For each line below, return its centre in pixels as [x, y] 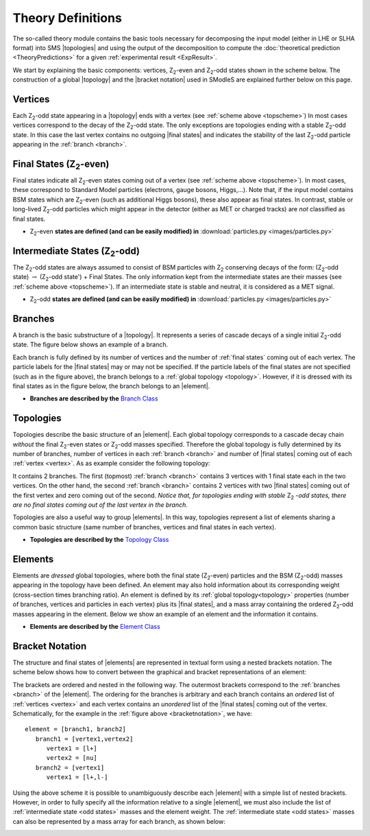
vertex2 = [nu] [72, 758]
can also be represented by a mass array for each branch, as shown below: [119, 821]
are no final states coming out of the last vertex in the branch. [100, 505]
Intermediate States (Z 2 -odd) [76, 252]
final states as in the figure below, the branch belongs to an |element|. [111, 386]
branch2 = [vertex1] [70, 767]
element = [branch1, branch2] [76, 729]
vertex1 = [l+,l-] [77, 777]
